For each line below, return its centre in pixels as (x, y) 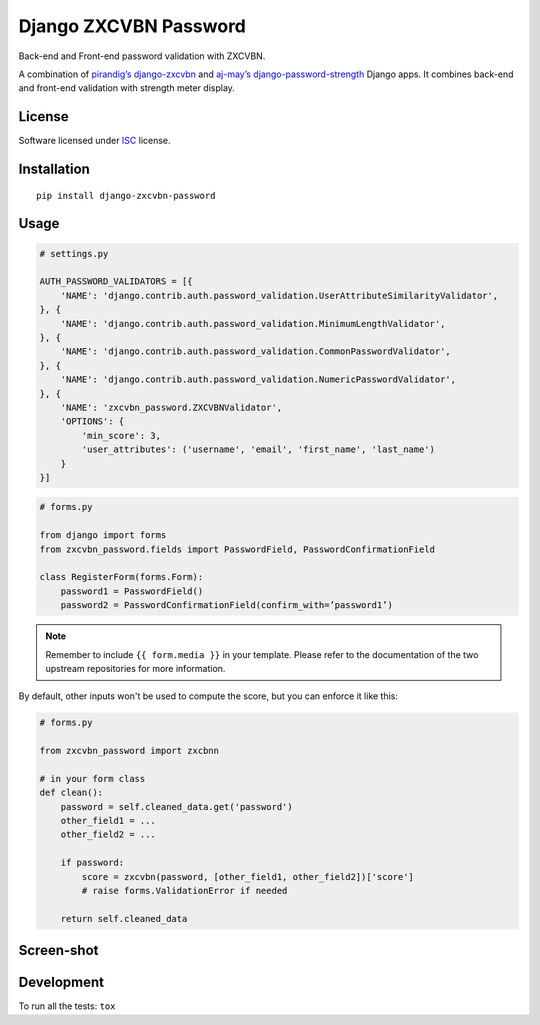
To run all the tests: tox (67, 1006)
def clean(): (71, 793)
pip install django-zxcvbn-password (126, 195)
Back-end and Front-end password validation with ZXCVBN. (142, 56)
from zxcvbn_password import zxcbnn (129, 751)
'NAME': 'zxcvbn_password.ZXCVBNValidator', (171, 407)
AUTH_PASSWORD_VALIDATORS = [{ (116, 281)
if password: (92, 863)
